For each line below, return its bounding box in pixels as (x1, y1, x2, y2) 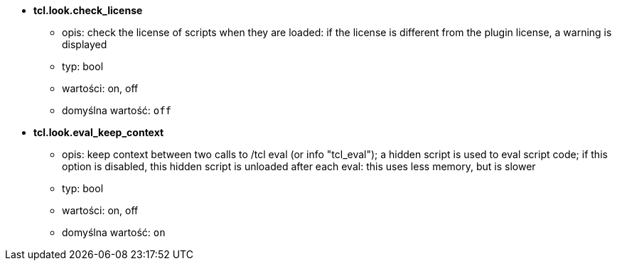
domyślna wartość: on (62, 226, 166, 238)
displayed (62, 38, 107, 50)
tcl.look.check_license (33, 4, 143, 16)
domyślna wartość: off (62, 104, 172, 116)
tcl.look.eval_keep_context (33, 126, 164, 138)
